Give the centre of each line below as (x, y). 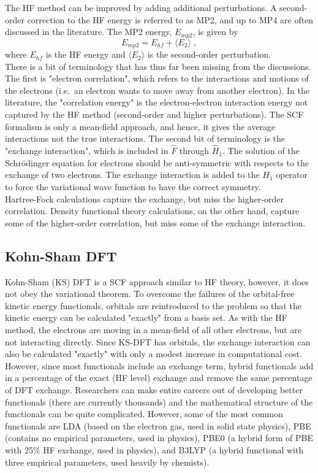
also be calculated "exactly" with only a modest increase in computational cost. (153, 354)
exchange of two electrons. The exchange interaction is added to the (132, 175)
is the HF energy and (85, 54)
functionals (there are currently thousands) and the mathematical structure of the (159, 402)
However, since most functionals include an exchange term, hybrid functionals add (159, 365)
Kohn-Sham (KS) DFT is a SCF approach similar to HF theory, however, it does (157, 281)
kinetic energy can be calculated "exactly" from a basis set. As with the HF (146, 317)
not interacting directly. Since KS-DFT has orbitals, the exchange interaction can (158, 341)
